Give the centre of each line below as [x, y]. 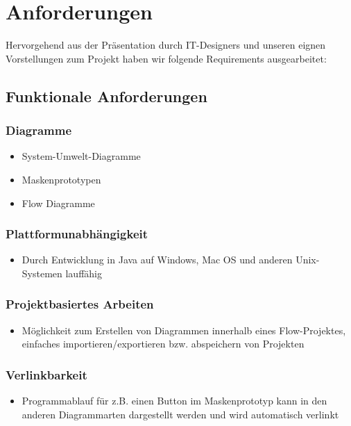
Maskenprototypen [61, 179]
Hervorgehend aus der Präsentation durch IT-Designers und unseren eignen [166, 45]
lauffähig [84, 273]
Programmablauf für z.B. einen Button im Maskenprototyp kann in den [174, 401]
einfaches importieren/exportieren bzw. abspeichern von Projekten [163, 344]
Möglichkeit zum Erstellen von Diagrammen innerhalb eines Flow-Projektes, [184, 330]
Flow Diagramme [58, 203]
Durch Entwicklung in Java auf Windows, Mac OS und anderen [157, 260]
